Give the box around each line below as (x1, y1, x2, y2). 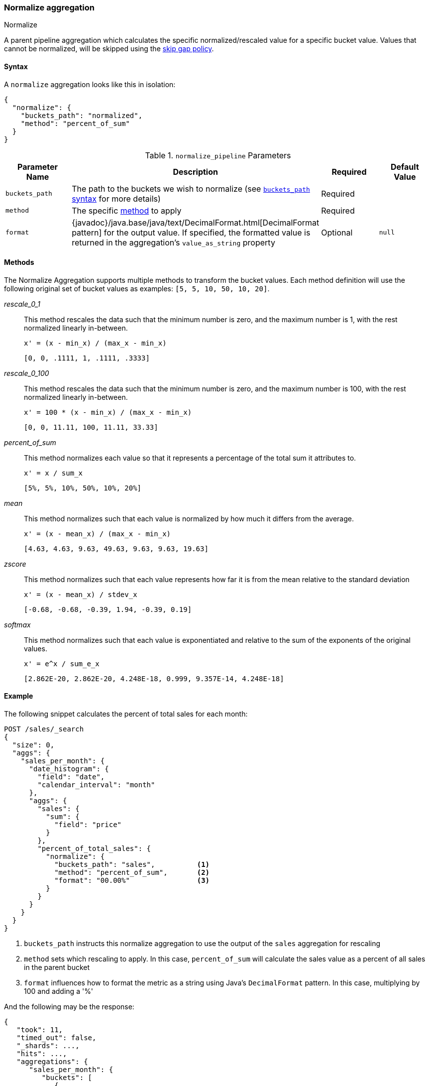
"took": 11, (16, 1026, 63, 1034)
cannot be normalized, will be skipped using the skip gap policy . (4, 44, 214, 53)
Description (173, 166, 218, 177)
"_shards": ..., (16, 1042, 80, 1050)
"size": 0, (12, 741, 55, 749)
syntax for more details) (72, 193, 161, 204)
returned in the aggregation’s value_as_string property (72, 237, 275, 247)
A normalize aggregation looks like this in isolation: (4, 80, 176, 89)
